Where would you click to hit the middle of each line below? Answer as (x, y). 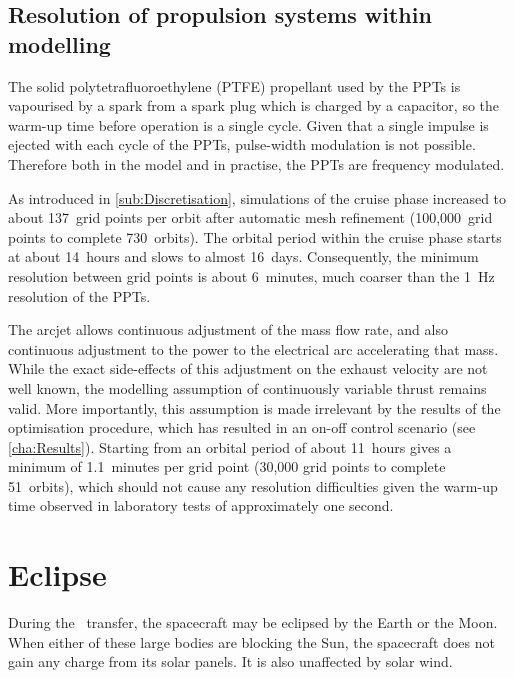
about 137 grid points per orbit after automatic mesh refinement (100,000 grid (250, 217)
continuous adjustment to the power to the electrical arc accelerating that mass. (253, 348)
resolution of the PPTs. (79, 295)
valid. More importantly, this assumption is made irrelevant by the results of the (254, 407)
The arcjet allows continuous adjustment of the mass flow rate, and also (228, 329)
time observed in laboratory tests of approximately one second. (201, 505)
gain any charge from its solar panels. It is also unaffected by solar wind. (230, 661)
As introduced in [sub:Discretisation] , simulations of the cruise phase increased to (257, 197)
